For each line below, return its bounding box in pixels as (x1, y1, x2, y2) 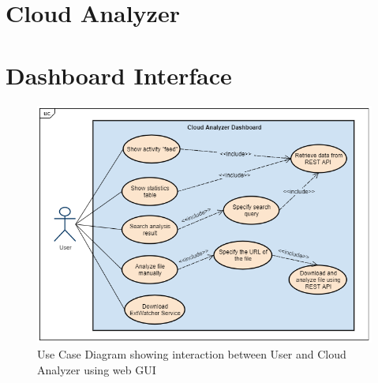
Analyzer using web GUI (37, 361, 156, 377)
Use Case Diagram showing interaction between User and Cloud (37, 345, 346, 362)
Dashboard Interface (6, 58, 232, 91)
